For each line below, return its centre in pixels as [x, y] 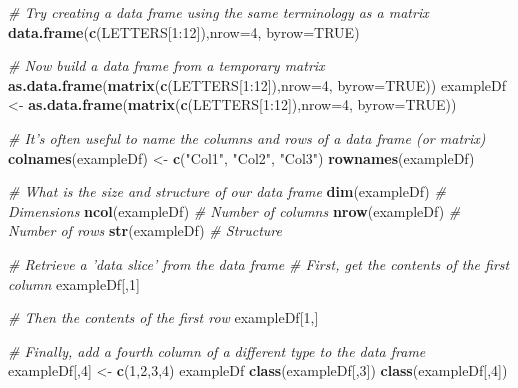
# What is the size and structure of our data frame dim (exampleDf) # [227, 191]
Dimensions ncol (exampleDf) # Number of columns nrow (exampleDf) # [234, 210]
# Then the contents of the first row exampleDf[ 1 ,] [163, 317]
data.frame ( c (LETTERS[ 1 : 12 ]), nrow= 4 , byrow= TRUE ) [184, 31]
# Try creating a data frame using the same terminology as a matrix [218, 12]
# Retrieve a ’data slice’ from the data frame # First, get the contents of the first [259, 263]
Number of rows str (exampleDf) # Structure [145, 230]
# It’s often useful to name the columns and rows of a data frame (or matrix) [247, 137]
